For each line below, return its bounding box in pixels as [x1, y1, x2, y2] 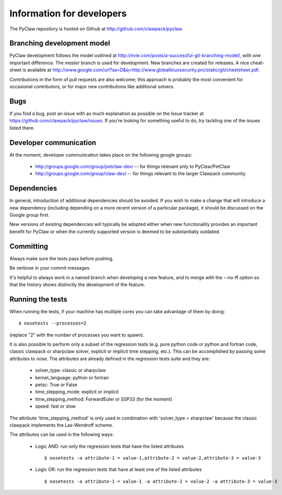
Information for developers [9, 8, 127, 19]
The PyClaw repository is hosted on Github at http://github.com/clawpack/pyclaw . [9, 26, 183, 32]
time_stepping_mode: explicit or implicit [35, 389, 119, 395]
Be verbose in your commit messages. [9, 265, 91, 271]
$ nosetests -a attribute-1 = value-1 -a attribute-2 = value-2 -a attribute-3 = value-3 [44, 478, 277, 484]
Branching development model [9, 39, 110, 48]
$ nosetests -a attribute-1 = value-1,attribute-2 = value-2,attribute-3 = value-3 [44, 455, 261, 461]
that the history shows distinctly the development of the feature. [9, 281, 145, 288]
